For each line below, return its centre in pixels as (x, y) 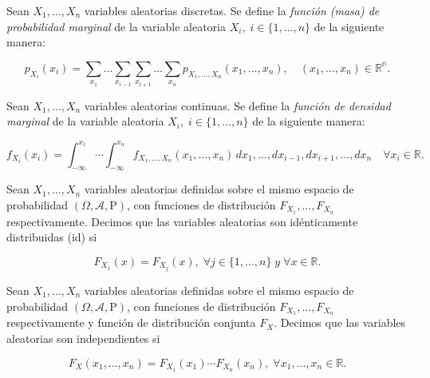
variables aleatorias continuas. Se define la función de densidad (237, 105)
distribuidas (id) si (52, 237)
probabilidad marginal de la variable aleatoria (116, 26)
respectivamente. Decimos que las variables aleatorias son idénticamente (182, 221)
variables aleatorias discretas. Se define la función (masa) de (232, 10)
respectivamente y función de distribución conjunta (131, 322)
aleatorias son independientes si (83, 338)
